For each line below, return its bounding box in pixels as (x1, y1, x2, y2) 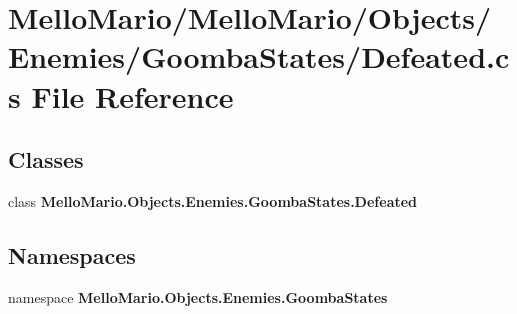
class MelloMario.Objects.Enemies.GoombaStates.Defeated (8, 190, 418, 211)
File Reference (31, 75, 234, 116)
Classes (8, 144, 84, 175)
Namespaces (8, 239, 136, 270)
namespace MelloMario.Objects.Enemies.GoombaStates (8, 286, 388, 307)
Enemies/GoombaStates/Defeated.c (8, 36, 510, 77)
